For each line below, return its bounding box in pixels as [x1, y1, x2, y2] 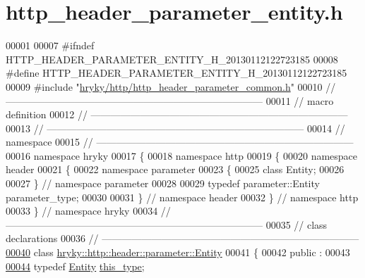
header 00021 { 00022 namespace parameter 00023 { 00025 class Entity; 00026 [6, 162, 345, 177]
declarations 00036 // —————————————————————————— [6, 231, 359, 246]
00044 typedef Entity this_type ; [6, 258, 145, 273]
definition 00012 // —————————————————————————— [6, 107, 348, 122]
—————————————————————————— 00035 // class [6, 217, 328, 232]
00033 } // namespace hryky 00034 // [6, 203, 171, 218]
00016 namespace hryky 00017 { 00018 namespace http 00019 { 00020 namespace [6, 148, 358, 163]
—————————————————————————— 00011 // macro [6, 93, 334, 108]
